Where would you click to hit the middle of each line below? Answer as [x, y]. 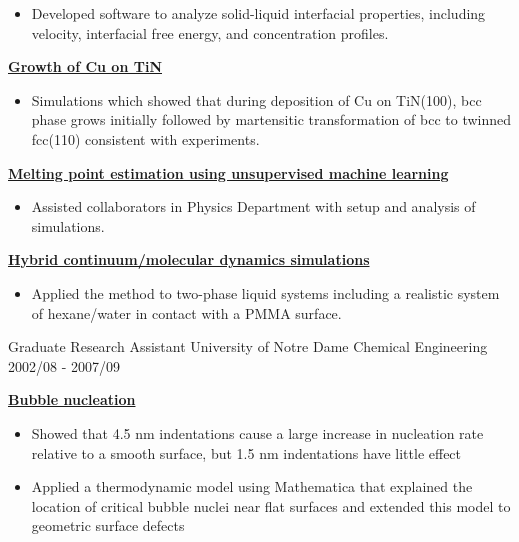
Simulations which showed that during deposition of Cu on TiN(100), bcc [256, 99]
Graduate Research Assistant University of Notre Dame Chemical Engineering [248, 346]
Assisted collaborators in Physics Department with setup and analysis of [253, 206]
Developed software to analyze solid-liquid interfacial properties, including [258, 13]
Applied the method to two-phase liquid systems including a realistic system [265, 292]
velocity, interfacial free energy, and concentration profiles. [210, 32]
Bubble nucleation [72, 399]
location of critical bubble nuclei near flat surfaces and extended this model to [271, 505]
